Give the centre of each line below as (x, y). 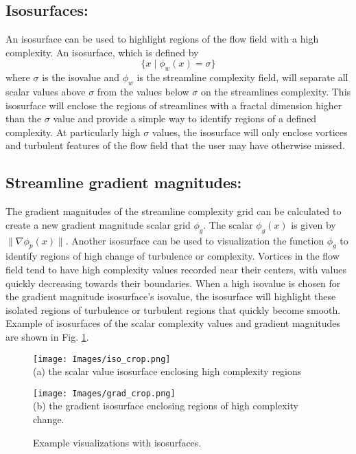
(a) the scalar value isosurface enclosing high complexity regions (167, 371)
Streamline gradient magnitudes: (124, 182)
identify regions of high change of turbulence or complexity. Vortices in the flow (173, 256)
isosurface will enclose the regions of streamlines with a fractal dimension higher (174, 105)
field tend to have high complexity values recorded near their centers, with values (176, 269)
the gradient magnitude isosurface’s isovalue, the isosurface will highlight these (171, 296)
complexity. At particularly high (73, 132)
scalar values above (46, 91)
